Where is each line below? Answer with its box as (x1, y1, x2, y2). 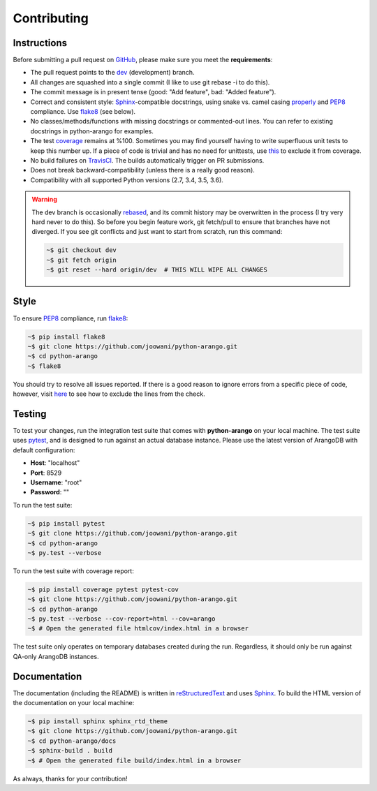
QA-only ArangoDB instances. (13, 652, 99, 660)
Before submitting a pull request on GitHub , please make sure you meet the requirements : (13, 56, 273, 64)
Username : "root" (30, 478, 82, 487)
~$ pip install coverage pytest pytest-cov (27, 585, 179, 593)
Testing (13, 408, 47, 420)
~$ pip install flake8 (27, 332, 105, 341)
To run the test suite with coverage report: (13, 566, 134, 575)
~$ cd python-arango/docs (27, 737, 117, 745)
